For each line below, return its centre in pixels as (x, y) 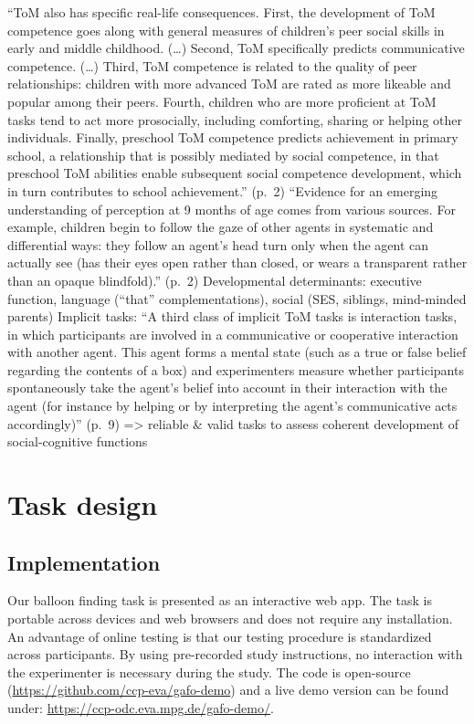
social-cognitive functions (78, 441)
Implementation (84, 562)
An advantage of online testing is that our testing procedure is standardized (220, 636)
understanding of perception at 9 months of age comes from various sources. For (232, 209)
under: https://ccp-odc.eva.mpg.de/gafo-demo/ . (141, 707)
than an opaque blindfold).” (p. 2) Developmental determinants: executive (215, 280)
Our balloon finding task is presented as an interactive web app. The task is (220, 600)
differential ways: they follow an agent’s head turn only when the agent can (218, 244)
